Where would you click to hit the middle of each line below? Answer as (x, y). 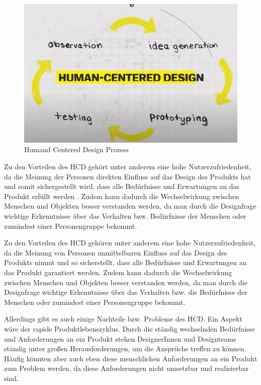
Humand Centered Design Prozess (76, 149)
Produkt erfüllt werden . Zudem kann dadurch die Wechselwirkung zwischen (122, 196)
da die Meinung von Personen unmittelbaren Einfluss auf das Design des (116, 252)
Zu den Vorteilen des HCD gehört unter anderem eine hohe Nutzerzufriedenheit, (128, 167)
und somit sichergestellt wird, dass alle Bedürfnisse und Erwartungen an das (122, 186)
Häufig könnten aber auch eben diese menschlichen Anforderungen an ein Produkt (131, 358)
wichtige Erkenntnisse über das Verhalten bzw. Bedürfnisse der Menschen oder (125, 216)
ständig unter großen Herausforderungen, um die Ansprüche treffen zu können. (125, 348)
